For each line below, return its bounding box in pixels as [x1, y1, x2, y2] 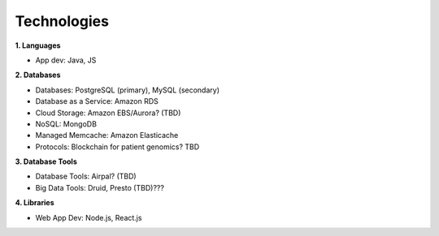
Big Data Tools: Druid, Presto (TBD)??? [35, 182, 164, 192]
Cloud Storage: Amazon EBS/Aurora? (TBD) [35, 108, 181, 118]
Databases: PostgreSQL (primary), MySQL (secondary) [35, 85, 219, 95]
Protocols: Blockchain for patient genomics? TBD [35, 142, 200, 152]
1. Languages [15, 41, 61, 50]
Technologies [15, 12, 110, 30]
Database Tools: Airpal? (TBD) [35, 171, 137, 182]
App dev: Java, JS [35, 55, 97, 65]
